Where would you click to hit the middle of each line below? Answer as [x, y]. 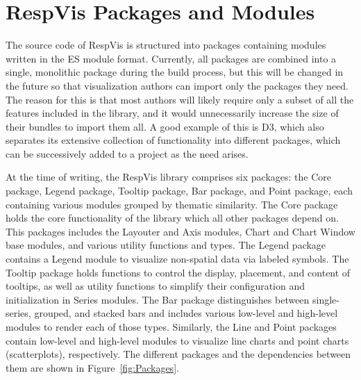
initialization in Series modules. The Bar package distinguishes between [158, 299]
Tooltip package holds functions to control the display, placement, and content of [178, 272]
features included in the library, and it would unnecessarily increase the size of [172, 113]
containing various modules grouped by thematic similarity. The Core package [172, 204]
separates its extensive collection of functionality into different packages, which [173, 140]
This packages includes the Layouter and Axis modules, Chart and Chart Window [180, 231]
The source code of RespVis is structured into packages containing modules [166, 45]
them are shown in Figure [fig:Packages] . [92, 367]
